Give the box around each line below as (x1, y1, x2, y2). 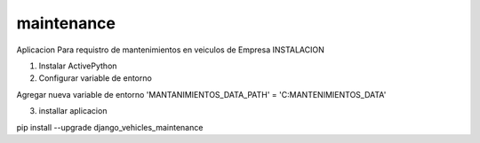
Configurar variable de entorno (38, 73, 153, 83)
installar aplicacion (38, 106, 108, 116)
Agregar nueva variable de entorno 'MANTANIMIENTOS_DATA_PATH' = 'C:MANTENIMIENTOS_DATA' (16, 89, 387, 99)
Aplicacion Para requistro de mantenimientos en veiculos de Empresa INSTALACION (16, 44, 324, 55)
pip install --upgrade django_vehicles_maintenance (16, 122, 204, 132)
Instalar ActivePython (38, 60, 117, 71)
